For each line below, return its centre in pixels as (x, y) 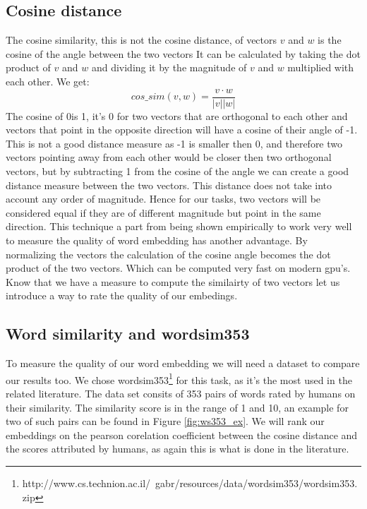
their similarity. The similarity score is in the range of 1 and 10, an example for (177, 407)
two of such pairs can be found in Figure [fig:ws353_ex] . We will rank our (165, 421)
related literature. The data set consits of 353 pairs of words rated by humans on (181, 393)
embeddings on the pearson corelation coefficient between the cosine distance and (182, 435)
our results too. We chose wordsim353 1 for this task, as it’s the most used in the (179, 378)
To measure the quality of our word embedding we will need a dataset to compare (183, 363)
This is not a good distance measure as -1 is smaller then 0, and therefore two (174, 143)
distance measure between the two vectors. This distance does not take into (169, 185)
